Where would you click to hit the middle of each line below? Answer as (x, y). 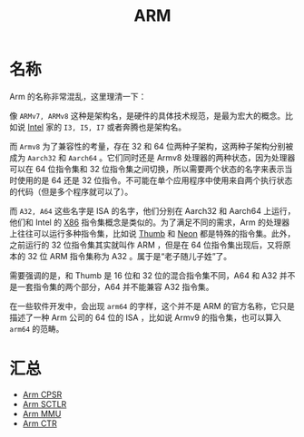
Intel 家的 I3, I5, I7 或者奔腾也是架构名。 (107, 127)
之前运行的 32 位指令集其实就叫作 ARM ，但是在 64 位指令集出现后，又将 (146, 245)
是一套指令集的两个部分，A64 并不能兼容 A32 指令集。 (112, 286)
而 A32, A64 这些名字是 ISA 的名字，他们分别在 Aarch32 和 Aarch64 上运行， (152, 210)
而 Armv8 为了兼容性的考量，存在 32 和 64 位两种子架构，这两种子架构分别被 (152, 146)
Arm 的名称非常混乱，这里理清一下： (78, 96)
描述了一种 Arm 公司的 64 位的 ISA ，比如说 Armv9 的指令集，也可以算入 (145, 317)
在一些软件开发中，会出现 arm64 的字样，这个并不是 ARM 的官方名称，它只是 (152, 306)
